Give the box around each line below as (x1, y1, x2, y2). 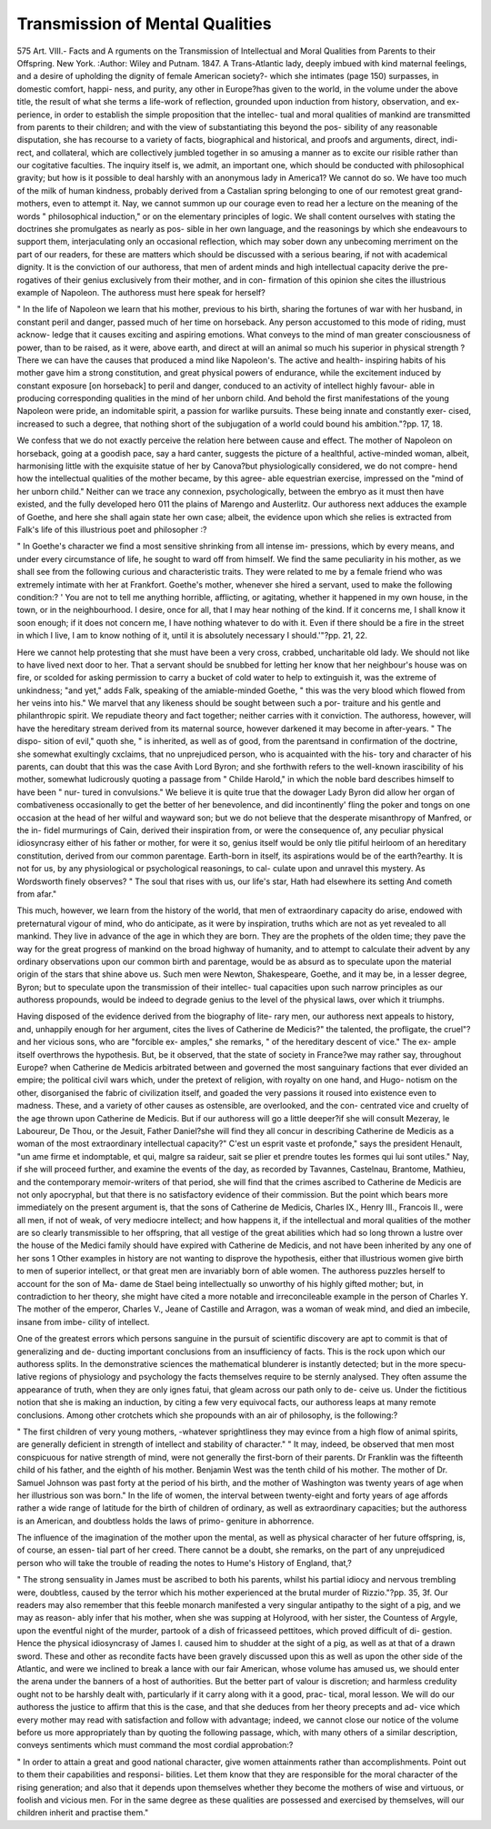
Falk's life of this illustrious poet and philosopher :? (16, 524, 207, 535)
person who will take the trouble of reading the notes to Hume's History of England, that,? (16, 1557, 352, 1568)
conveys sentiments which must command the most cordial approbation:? (16, 1740, 294, 1751)
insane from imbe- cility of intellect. (16, 1316, 150, 1327)
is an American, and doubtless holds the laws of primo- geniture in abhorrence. (16, 1515, 315, 1526)
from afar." (16, 888, 57, 899)
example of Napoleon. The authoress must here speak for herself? (16, 286, 266, 297)
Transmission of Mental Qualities (16, 14, 272, 34)
